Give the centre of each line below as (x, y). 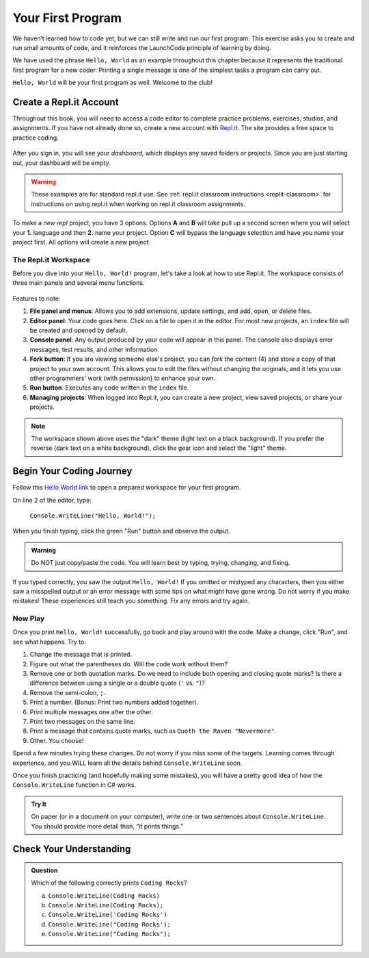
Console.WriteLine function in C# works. (74, 785)
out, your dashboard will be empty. (61, 163)
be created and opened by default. (79, 330)
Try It (39, 804)
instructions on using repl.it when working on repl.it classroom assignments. (138, 204)
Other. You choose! (57, 740)
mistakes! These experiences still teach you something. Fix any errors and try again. (131, 601)
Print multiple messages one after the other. (91, 711)
